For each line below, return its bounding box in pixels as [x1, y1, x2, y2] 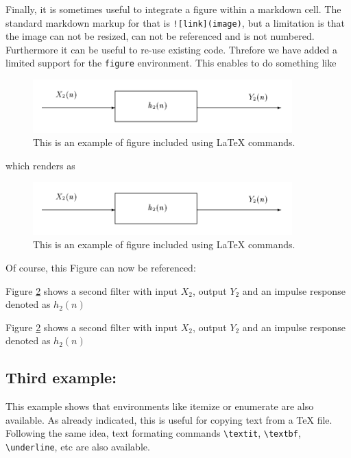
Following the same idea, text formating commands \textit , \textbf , [5, 426, 301, 440]
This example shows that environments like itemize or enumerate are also [5, 399, 314, 413]
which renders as [5, 158, 75, 172]
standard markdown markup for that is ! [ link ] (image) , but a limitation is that [5, 15, 346, 29]
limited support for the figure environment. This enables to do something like [5, 56, 337, 70]
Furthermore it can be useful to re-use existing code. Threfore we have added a [5, 42, 338, 56]
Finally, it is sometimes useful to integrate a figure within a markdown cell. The [5, 2, 341, 16]
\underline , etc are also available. [5, 439, 150, 453]
